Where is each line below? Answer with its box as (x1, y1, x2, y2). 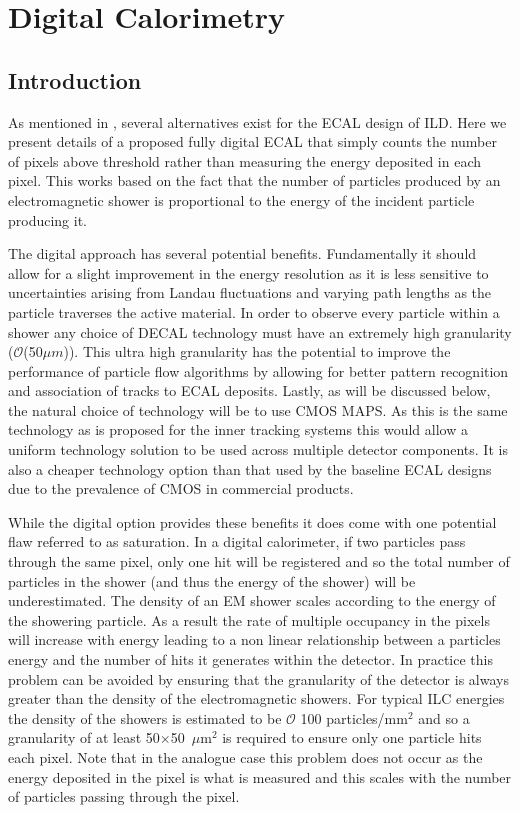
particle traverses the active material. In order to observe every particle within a (8, 301, 500, 322)
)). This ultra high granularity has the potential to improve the (63, 341, 451, 362)
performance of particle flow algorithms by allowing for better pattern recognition (8, 360, 509, 381)
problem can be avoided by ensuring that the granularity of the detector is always (8, 668, 509, 689)
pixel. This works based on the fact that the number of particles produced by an (8, 170, 501, 191)
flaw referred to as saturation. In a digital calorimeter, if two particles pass (8, 531, 466, 552)
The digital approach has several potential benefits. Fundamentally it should (8, 243, 477, 264)
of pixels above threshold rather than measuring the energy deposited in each (8, 150, 482, 171)
